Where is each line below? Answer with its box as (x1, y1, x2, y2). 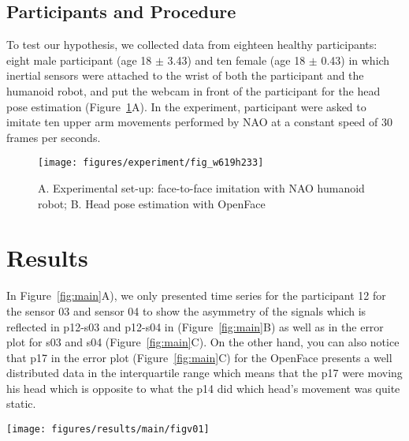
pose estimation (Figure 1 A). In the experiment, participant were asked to (6, 98, 366, 114)
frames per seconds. (6, 129, 101, 145)
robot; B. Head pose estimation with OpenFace (38, 195, 266, 211)
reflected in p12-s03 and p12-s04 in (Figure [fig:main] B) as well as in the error (6, 318, 384, 334)
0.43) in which (321, 51, 390, 68)
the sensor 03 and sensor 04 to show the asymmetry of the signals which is (6, 302, 366, 319)
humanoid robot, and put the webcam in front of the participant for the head (6, 82, 381, 99)
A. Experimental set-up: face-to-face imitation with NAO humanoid (38, 180, 365, 196)
